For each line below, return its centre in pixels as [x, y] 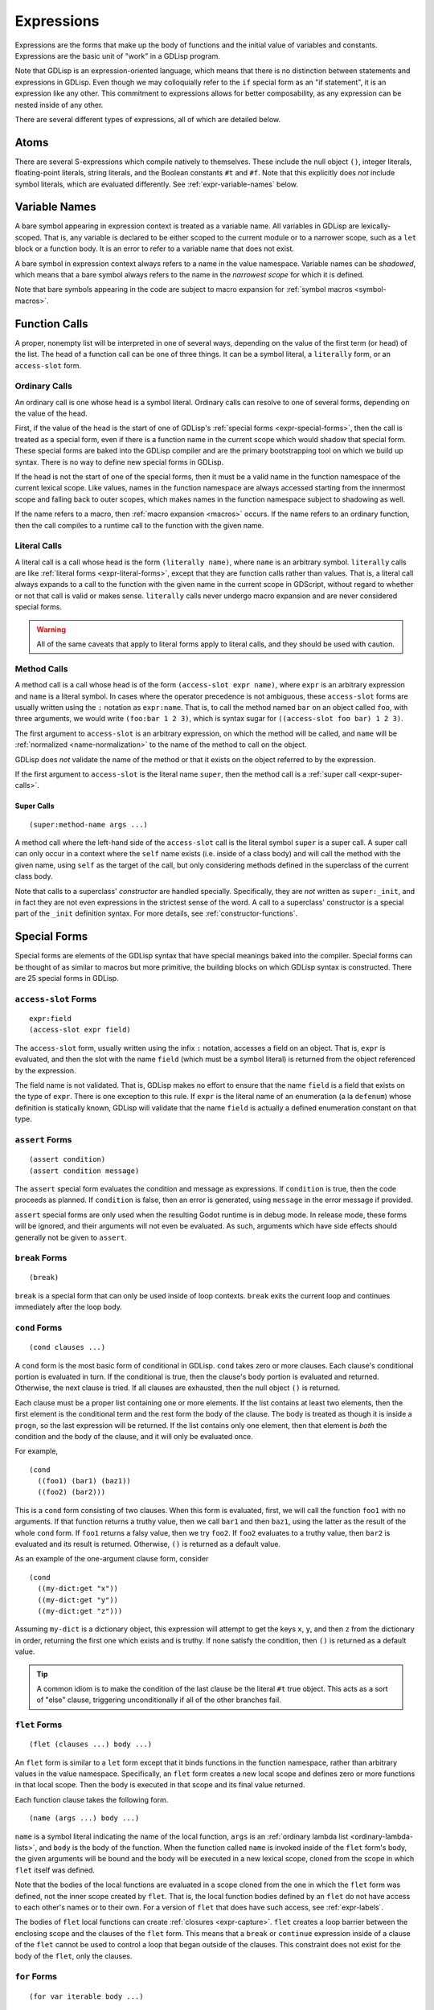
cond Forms [39, 1328]
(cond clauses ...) [68, 1348]
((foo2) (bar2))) [72, 1492]
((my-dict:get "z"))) [80, 1611]
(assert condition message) [84, 1171]
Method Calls [41, 669]
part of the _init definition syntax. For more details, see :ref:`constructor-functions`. [156, 913]
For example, [37, 1451]
